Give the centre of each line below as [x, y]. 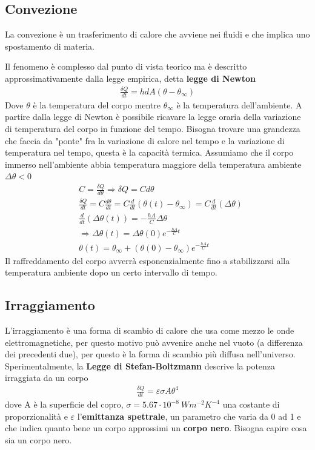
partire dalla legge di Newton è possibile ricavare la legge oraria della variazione [153, 117]
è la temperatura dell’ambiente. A [239, 104]
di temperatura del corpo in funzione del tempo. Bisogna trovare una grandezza [153, 128]
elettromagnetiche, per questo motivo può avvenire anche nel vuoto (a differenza [154, 342]
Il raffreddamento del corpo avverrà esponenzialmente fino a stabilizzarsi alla [148, 260]
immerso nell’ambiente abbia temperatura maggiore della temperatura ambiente [153, 164]
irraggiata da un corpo [47, 378]
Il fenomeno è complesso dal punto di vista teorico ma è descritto [126, 66]
